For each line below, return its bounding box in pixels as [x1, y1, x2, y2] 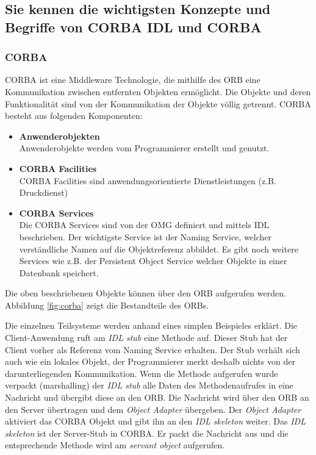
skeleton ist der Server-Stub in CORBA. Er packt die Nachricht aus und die [5, 426, 289, 439]
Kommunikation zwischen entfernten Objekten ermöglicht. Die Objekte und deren [5, 85, 311, 98]
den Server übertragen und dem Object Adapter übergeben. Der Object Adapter [5, 403, 301, 415]
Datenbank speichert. [19, 266, 99, 279]
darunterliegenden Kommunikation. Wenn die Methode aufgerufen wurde [5, 367, 278, 379]
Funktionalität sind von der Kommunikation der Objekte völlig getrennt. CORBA [5, 97, 311, 110]
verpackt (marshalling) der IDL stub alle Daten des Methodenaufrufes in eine [5, 379, 293, 392]
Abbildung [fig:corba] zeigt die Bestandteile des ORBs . [5, 298, 209, 311]
